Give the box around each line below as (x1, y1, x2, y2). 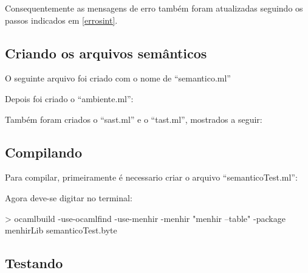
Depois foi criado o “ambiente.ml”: (5, 92, 134, 105)
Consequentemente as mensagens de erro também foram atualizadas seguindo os (5, 2, 303, 14)
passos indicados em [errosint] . (5, 13, 118, 26)
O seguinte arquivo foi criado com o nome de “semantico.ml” (5, 72, 231, 85)
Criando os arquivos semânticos (5, 43, 207, 62)
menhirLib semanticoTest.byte (5, 224, 117, 237)
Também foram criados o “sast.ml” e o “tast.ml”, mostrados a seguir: (5, 112, 262, 125)
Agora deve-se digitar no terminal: (5, 191, 132, 204)
